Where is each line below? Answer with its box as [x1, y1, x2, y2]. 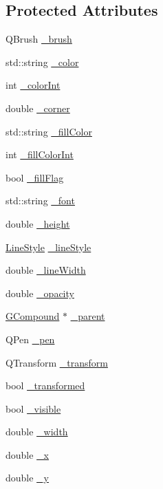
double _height [6, 216, 70, 230]
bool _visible [6, 401, 61, 415]
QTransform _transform [6, 355, 108, 369]
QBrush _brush [6, 32, 72, 46]
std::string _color [6, 54, 79, 69]
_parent [70, 309, 105, 323]
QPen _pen [6, 332, 55, 346]
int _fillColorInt [6, 147, 74, 162]
